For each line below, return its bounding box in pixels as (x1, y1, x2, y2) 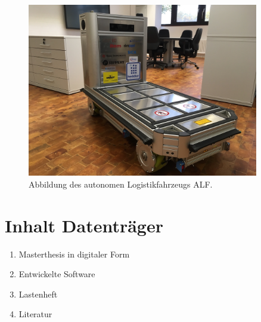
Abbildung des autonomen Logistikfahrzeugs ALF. (29, 177, 213, 190)
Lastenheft (18, 287, 58, 300)
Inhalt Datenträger (5, 213, 164, 237)
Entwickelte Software (18, 268, 95, 280)
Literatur (18, 308, 52, 320)
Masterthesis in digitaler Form (18, 247, 130, 260)
